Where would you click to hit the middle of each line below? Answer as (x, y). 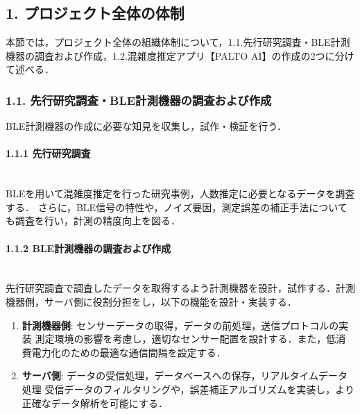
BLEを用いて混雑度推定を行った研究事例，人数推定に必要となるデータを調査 (180, 193)
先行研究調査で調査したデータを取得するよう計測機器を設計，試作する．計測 (180, 288)
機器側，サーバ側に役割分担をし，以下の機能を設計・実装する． (151, 301)
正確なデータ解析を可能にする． (95, 403)
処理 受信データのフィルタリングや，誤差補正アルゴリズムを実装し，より (188, 389)
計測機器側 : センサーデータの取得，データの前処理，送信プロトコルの (180, 325)
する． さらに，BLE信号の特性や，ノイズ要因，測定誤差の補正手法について (177, 207)
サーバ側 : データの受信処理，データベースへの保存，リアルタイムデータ (185, 375)
